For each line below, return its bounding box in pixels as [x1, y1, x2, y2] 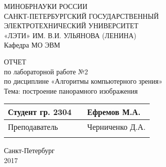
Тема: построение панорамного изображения [4, 85, 138, 96]
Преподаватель [8, 121, 58, 133]
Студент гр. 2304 [8, 106, 72, 118]
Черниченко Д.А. [87, 121, 146, 133]
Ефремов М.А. [87, 106, 141, 118]
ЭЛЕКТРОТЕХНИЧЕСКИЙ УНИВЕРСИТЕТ [4, 20, 139, 31]
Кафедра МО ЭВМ [4, 40, 60, 50]
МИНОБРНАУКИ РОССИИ [4, 1, 87, 11]
